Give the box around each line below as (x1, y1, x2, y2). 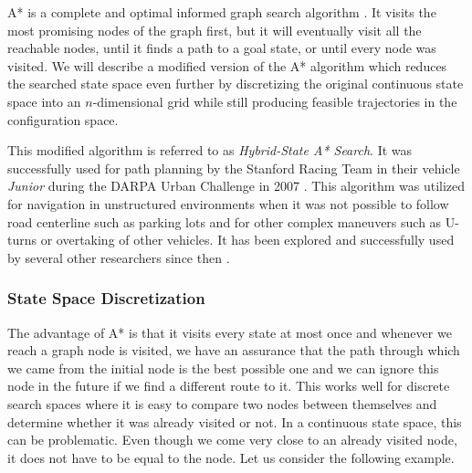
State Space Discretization (7, 287, 205, 310)
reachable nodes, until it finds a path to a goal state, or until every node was (7, 38, 436, 58)
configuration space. (7, 110, 119, 129)
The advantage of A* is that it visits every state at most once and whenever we (7, 322, 452, 342)
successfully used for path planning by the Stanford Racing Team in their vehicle (7, 158, 460, 177)
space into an (7, 91, 81, 110)
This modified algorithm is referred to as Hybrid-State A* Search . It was (7, 141, 413, 160)
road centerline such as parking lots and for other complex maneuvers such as (7, 212, 442, 231)
